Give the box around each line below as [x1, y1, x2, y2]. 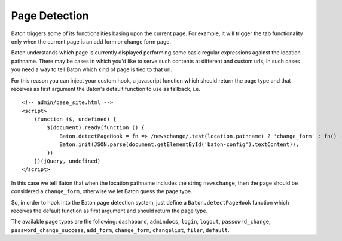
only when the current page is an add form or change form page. [11, 38, 172, 45]
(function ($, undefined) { [33, 116, 117, 123]
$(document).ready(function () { [47, 124, 145, 131]
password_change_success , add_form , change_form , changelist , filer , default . [11, 226, 230, 233]
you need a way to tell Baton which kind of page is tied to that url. [11, 66, 173, 73]
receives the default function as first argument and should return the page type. [11, 207, 208, 214]
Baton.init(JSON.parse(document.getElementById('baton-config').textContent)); [59, 141, 299, 148]
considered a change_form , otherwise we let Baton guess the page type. [11, 188, 193, 195]
